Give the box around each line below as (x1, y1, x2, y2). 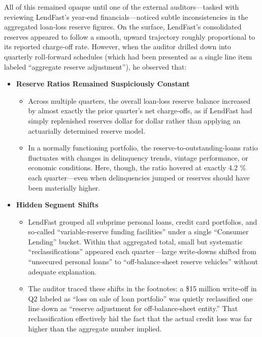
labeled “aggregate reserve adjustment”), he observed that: (4, 61, 187, 72)
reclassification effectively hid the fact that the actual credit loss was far (28, 313, 252, 324)
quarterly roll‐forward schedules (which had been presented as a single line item (4, 51, 252, 62)
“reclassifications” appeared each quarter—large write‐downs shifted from (28, 246, 257, 257)
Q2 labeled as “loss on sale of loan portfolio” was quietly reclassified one (28, 293, 253, 303)
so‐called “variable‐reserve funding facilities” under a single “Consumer (28, 226, 249, 237)
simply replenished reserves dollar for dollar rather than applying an (28, 115, 241, 126)
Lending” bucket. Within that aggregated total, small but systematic (28, 236, 243, 247)
